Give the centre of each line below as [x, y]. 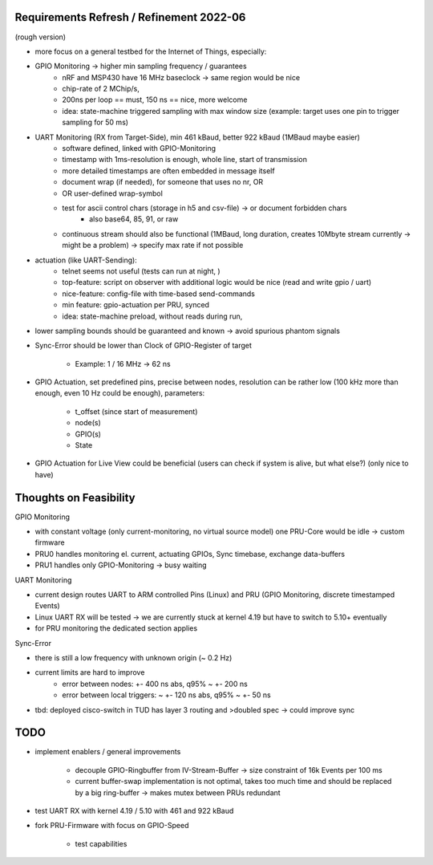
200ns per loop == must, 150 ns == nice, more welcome [155, 99]
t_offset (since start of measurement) [136, 411]
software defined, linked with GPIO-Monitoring [139, 148]
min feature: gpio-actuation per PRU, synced [136, 305]
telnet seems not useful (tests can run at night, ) [141, 271]
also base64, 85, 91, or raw [134, 219]
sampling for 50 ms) [95, 122]
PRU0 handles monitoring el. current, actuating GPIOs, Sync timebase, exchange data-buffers [190, 554]
